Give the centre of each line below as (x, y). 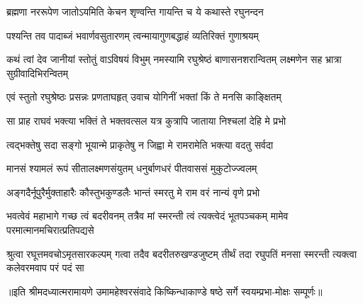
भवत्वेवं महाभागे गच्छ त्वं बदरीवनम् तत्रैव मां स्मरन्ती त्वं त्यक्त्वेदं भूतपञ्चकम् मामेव (147, 216)
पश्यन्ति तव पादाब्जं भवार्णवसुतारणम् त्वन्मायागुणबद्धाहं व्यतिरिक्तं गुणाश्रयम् (133, 35)
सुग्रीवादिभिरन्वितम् (37, 73)
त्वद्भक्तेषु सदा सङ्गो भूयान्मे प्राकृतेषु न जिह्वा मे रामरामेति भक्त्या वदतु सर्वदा (140, 144)
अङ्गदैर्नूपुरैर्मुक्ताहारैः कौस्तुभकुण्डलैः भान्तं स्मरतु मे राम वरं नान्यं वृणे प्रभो (133, 192)
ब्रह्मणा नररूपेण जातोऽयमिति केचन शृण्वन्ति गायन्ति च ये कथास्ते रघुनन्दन (135, 11)
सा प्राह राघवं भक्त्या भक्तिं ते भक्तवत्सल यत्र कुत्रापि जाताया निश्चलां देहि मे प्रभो (146, 120)
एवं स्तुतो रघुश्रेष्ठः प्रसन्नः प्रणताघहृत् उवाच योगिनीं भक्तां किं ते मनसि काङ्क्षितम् (144, 97)
